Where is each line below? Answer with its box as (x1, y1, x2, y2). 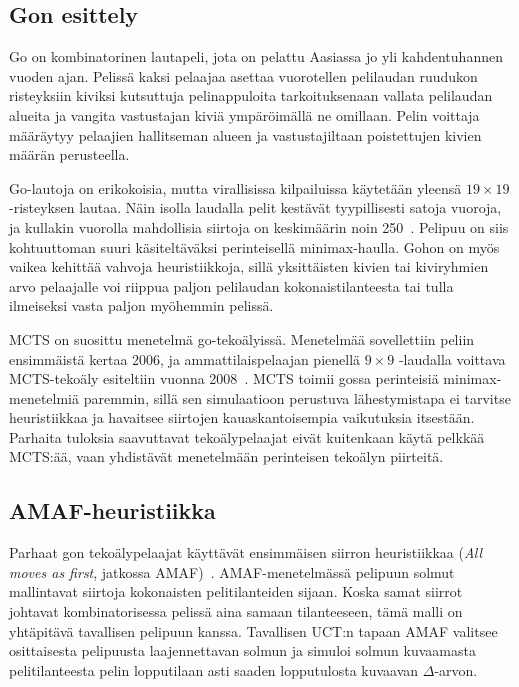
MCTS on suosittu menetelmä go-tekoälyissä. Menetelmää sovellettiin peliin (9, 328, 475, 349)
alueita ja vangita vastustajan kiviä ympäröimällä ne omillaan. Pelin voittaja (9, 104, 480, 125)
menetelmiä (9, 387, 79, 408)
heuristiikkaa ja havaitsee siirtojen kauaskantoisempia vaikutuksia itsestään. (9, 407, 475, 428)
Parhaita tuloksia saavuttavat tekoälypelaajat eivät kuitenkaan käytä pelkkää (9, 426, 485, 447)
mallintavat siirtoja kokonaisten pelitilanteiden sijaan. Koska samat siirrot (9, 581, 463, 602)
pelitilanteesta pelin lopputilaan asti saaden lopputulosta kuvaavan (9, 659, 419, 680)
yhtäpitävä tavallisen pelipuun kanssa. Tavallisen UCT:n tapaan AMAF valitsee (9, 620, 498, 641)
